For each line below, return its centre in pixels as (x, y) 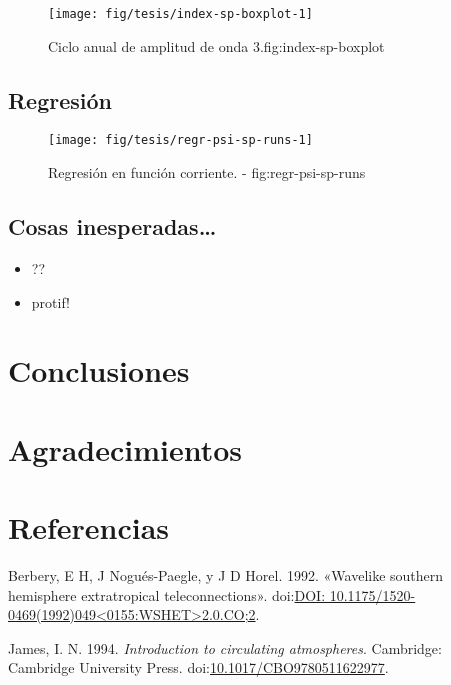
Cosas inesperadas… (112, 226)
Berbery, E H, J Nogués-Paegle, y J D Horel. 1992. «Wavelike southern (226, 574)
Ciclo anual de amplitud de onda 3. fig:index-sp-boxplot (216, 45)
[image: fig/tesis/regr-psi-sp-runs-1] (180, 140)
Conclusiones (99, 370)
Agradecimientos (125, 448)
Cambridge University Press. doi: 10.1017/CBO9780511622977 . (198, 667)
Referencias (89, 527)
